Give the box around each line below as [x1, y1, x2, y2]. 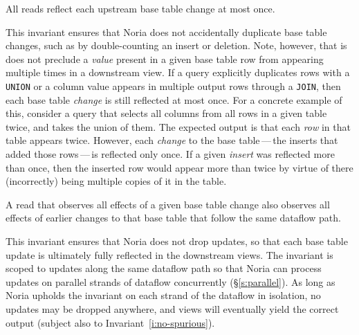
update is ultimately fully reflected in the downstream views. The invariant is [6, 247, 333, 262]
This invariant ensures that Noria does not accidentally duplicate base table [6, 24, 327, 39]
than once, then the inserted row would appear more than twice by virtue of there [6, 160, 353, 174]
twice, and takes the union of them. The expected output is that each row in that [6, 119, 351, 134]
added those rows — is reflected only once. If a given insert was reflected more [6, 147, 335, 161]
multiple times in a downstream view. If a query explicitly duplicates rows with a [6, 65, 350, 80]
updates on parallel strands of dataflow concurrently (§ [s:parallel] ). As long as [6, 274, 335, 289]
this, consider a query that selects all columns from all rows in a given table [6, 106, 327, 120]
